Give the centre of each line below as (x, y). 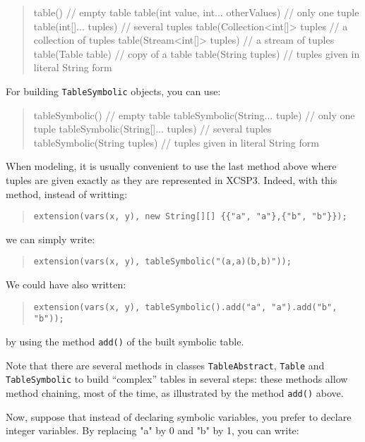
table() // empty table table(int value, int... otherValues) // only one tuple (196, 12)
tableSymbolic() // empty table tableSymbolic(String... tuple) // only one (194, 115)
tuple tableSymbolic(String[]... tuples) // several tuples (152, 129)
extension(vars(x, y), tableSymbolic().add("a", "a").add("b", (185, 307)
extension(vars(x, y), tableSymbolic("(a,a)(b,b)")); (162, 262)
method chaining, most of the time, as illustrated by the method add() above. (175, 392)
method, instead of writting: (67, 194)
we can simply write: (50, 239)
